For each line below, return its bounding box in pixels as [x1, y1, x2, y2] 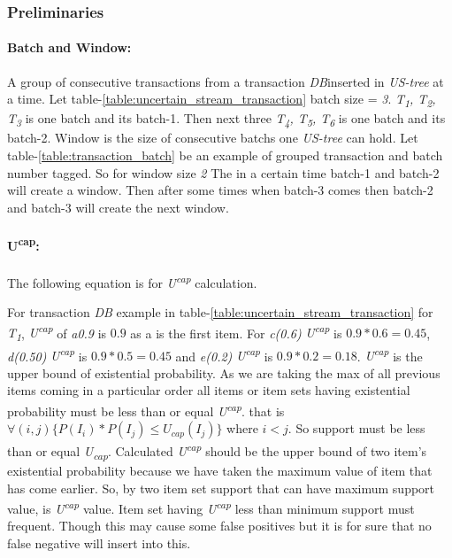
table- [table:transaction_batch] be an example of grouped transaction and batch [7, 146, 443, 165]
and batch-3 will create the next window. [7, 198, 229, 216]
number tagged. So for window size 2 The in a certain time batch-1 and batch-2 [7, 163, 440, 182]
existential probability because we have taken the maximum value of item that [7, 461, 433, 479]
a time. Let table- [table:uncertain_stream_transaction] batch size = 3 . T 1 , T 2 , [7, 89, 436, 111]
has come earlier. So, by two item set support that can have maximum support [7, 478, 435, 497]
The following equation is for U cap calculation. [7, 270, 257, 291]
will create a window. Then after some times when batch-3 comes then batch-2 [7, 181, 433, 199]
